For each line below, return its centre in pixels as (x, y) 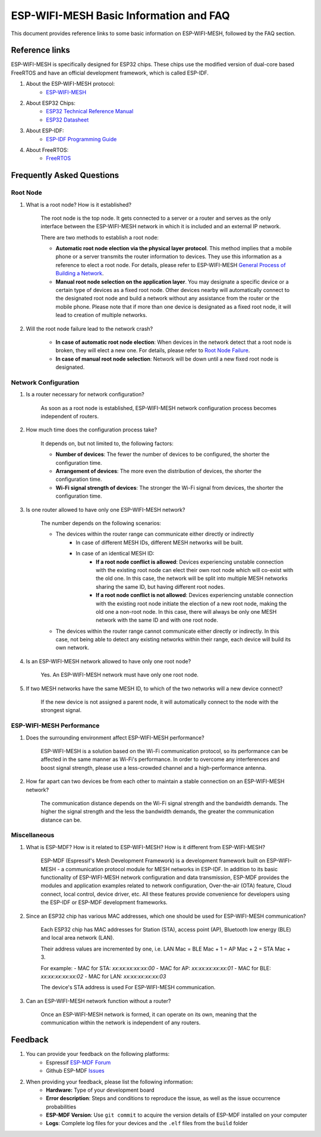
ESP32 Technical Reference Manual (90, 111)
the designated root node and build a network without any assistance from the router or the (167, 299)
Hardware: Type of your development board (100, 1090)
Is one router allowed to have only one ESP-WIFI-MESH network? (106, 510)
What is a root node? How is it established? (79, 204)
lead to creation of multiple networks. (101, 315)
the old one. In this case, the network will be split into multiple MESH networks (192, 579)
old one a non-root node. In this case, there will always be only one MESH (186, 611)
